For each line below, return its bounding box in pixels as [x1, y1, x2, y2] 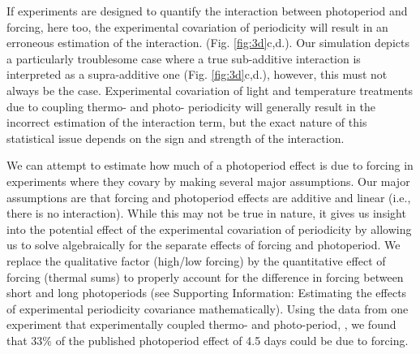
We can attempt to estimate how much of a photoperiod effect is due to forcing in [6, 157, 414, 174]
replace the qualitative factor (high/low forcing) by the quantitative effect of [6, 252, 386, 269]
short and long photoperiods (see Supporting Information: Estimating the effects [6, 284, 407, 301]
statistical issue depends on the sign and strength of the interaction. [6, 129, 345, 146]
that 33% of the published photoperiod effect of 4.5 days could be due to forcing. [6, 331, 409, 348]
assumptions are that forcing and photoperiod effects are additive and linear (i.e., [6, 188, 411, 205]
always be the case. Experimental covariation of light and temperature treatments [6, 81, 414, 98]
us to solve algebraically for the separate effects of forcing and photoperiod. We [6, 236, 401, 253]
